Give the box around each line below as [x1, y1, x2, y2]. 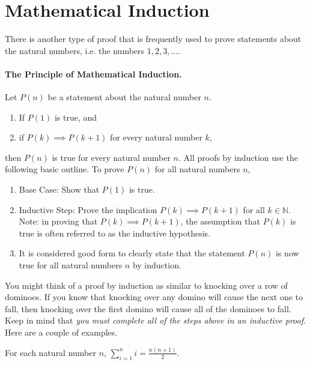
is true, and [54, 110, 97, 123]
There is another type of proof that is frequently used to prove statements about [5, 32, 302, 45]
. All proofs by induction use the [178, 151, 298, 163]
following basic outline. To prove [5, 163, 124, 175]
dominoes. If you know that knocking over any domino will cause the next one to [5, 291, 303, 303]
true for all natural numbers [19, 259, 123, 271]
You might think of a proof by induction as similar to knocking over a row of [5, 279, 288, 291]
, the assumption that [180, 215, 260, 228]
